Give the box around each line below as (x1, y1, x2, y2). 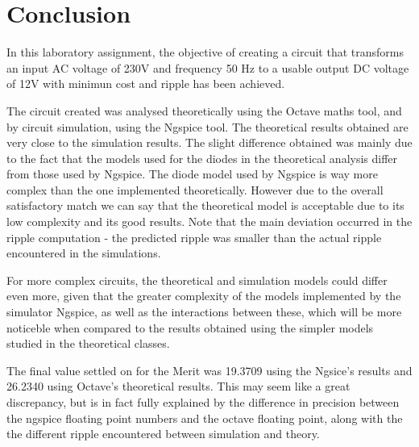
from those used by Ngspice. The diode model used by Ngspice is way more (6, 165, 378, 182)
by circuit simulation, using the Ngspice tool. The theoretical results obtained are (6, 118, 409, 135)
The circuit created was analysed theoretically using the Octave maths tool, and (6, 102, 402, 119)
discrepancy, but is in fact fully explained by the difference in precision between (6, 394, 400, 410)
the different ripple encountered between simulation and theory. (6, 425, 320, 442)
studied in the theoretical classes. (6, 335, 170, 352)
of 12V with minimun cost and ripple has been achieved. (6, 75, 285, 92)
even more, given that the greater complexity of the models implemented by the (6, 287, 401, 304)
